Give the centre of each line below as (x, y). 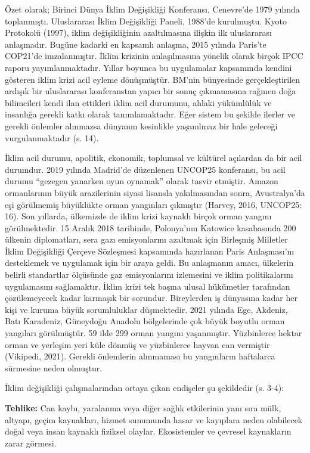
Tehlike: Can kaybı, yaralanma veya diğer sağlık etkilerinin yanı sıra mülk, (143, 408)
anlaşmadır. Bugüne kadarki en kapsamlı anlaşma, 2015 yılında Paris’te (136, 44)
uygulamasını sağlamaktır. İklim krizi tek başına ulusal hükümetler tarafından (148, 286)
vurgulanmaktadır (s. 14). (52, 137)
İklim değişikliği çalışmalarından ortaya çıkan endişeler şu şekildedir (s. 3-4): (145, 388)
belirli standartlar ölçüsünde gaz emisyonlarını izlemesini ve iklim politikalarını (149, 274)
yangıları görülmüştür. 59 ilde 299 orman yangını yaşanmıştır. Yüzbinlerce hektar (154, 333)
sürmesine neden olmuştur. (54, 367)
